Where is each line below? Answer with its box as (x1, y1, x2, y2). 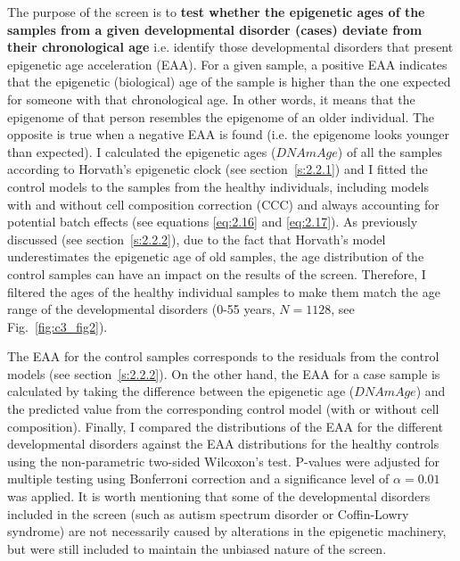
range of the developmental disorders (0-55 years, (7, 300, 275, 318)
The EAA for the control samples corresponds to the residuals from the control (7, 347, 439, 366)
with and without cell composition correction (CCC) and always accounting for (7, 194, 439, 213)
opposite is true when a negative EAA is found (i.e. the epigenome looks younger (7, 125, 450, 144)
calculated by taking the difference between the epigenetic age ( (7, 382, 355, 400)
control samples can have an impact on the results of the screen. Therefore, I (7, 264, 426, 283)
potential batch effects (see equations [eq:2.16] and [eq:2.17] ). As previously (7, 212, 418, 231)
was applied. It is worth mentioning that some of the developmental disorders (7, 487, 431, 506)
